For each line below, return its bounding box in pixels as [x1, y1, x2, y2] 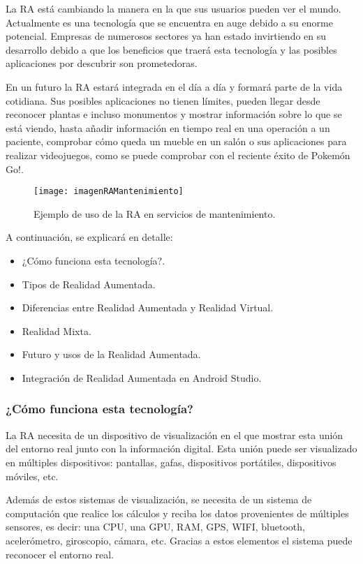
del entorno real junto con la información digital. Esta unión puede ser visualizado [6, 441, 357, 456]
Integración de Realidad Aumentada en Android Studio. [22, 370, 262, 385]
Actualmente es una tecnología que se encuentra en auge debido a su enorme [6, 15, 333, 29]
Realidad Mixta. [22, 323, 91, 338]
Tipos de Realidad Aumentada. [22, 276, 156, 291]
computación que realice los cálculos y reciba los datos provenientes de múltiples [6, 505, 349, 520]
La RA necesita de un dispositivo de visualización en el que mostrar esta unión [6, 427, 343, 442]
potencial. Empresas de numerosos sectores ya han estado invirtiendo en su [6, 29, 327, 43]
